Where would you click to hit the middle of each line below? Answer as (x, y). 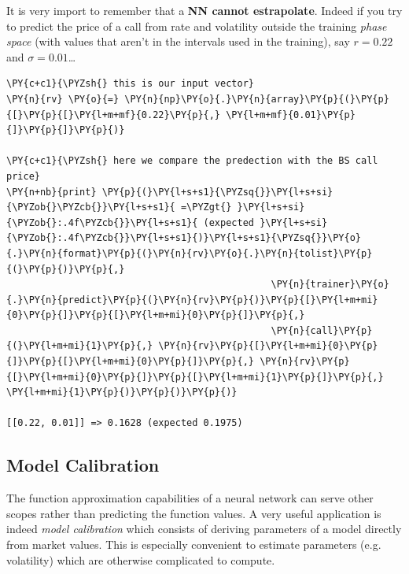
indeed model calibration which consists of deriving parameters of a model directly (204, 529)
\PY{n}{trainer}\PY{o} (330, 285)
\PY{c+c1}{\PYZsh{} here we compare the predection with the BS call (192, 161)
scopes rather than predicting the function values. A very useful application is (194, 513)
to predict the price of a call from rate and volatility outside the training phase (197, 26)
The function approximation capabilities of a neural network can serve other (190, 498)
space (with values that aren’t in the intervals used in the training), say (178, 41)
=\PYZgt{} (206, 207)
